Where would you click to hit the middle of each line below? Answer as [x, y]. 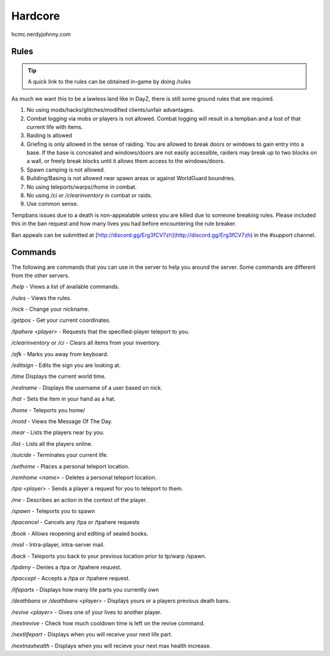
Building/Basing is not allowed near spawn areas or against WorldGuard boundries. [131, 178]
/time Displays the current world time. [59, 376]
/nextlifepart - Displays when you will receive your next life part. [92, 635]
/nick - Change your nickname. [50, 309]
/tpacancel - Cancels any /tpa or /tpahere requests [75, 522]
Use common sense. [53, 204]
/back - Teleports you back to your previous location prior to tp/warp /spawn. [109, 556]
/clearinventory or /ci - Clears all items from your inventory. [86, 343]
